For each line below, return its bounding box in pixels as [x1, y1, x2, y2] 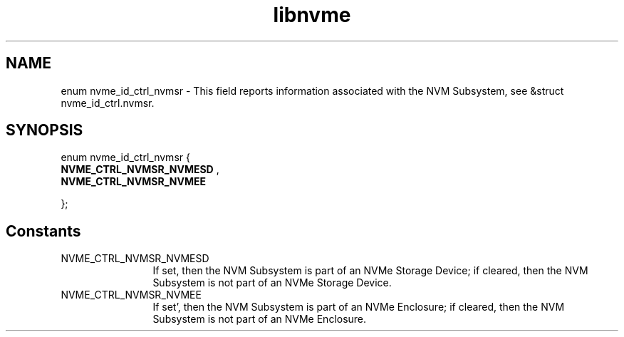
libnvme [273, 3, 351, 27]
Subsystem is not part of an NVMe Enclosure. [152, 313, 367, 326]
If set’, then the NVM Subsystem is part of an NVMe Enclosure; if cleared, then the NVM [152, 301, 565, 313]
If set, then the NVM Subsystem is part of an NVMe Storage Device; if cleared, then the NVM [152, 264, 588, 277]
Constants [6, 222, 81, 240]
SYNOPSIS [6, 121, 83, 140]
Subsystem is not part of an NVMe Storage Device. [152, 276, 392, 289]
